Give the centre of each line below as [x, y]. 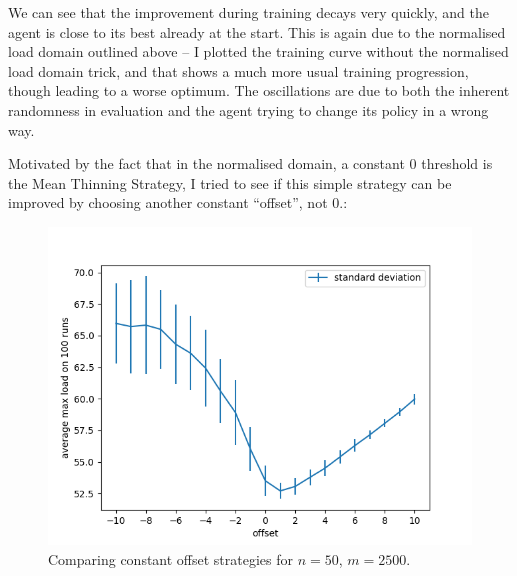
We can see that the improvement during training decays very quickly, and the [248, 12]
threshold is [457, 163]
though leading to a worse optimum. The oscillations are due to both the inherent [259, 90]
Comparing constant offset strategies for [171, 558]
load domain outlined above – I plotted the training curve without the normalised [258, 51]
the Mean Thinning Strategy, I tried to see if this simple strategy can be [230, 182]
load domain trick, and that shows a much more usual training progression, [238, 70]
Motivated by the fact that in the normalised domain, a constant [206, 163]
